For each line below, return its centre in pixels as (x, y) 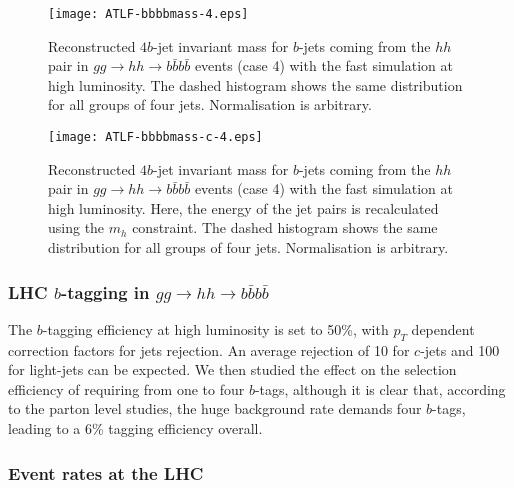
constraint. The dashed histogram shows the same (285, 227)
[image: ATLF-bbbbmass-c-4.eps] (155, 137)
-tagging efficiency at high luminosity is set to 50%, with (215, 328)
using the (76, 227)
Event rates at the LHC (106, 472)
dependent (443, 328)
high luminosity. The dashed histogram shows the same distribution (255, 84)
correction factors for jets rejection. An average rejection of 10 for (209, 349)
